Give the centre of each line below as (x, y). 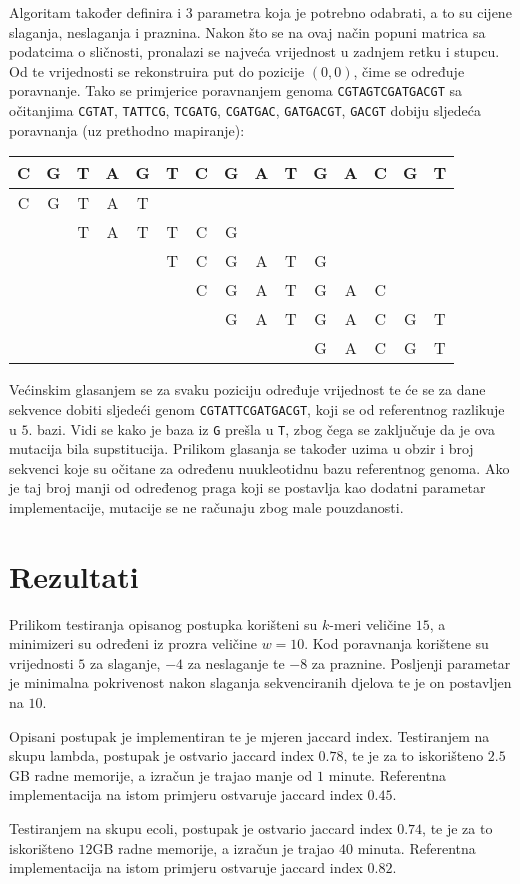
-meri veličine (370, 623)
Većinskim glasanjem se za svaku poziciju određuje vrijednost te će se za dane (247, 389)
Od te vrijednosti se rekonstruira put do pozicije (157, 70)
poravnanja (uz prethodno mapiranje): (127, 129)
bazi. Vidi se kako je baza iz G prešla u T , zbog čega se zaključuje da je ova (266, 428)
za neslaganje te (236, 662)
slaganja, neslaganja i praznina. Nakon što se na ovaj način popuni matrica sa (247, 31)
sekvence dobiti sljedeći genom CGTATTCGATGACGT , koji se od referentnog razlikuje (257, 408)
